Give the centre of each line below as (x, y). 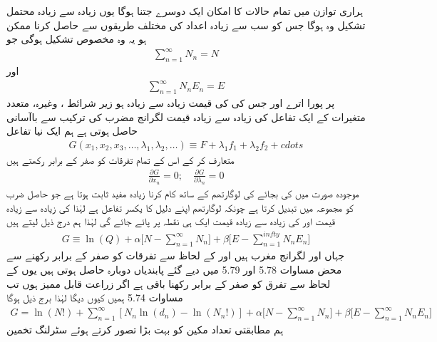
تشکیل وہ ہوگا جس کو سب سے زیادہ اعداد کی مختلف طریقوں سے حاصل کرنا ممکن (186, 25)
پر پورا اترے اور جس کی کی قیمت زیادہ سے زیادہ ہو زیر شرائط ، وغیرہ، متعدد (171, 103)
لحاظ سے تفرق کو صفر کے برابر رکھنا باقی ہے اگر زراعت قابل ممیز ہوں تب (169, 283)
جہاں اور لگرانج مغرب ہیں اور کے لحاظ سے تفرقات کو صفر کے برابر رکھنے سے (176, 255)
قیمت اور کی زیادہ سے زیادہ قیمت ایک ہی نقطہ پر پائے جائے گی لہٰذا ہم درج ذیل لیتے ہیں (171, 221)
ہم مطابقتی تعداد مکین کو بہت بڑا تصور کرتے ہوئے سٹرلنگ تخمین (145, 330)
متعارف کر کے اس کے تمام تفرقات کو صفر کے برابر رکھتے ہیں (120, 159)
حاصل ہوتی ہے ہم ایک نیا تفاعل (72, 131)
